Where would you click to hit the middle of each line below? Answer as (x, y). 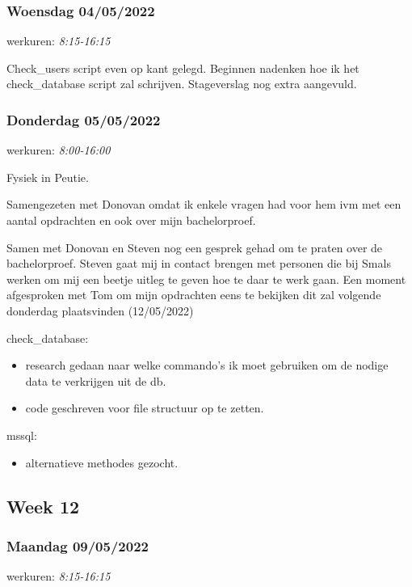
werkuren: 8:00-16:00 (59, 150)
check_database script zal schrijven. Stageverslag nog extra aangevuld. (182, 84)
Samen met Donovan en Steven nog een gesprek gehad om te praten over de (195, 247)
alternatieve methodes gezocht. (102, 462)
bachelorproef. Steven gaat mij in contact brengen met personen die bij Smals (199, 263)
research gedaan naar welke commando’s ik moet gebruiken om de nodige (207, 365)
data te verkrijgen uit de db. (96, 380)
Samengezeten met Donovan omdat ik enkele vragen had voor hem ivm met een (204, 204)
